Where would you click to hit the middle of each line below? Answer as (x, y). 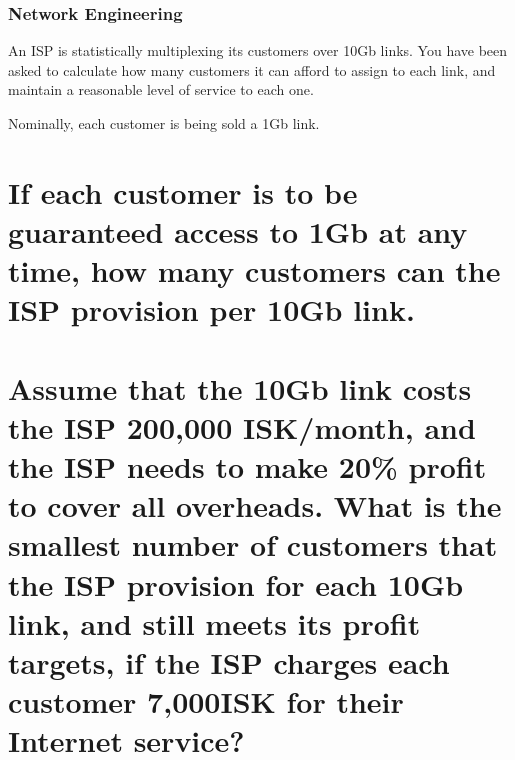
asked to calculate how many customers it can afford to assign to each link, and (252, 69)
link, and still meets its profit (214, 622)
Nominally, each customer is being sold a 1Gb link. (164, 123)
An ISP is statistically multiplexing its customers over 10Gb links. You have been (258, 50)
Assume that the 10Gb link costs (240, 387)
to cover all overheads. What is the (255, 505)
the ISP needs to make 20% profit (247, 466)
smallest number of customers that (253, 544)
